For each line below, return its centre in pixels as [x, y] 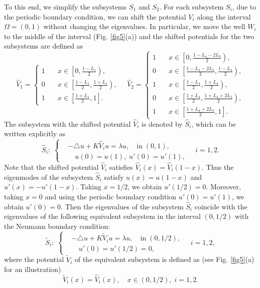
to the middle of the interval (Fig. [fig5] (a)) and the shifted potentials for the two [129, 36]
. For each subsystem [191, 7]
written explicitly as [35, 133]
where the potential [34, 259]
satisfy [114, 177]
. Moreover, [223, 187]
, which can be [214, 123]
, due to [244, 7]
